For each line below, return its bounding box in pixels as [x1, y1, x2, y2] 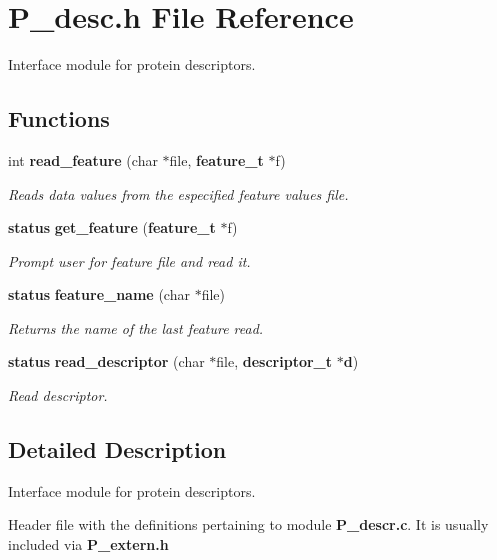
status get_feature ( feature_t [8, 217, 216, 238]
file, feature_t [169, 149, 264, 170]
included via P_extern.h [8, 534, 169, 555]
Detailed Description [8, 434, 227, 465]
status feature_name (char [8, 284, 190, 305]
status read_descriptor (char [8, 351, 205, 372]
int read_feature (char [8, 149, 158, 170]
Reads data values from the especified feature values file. [8, 183, 349, 204]
